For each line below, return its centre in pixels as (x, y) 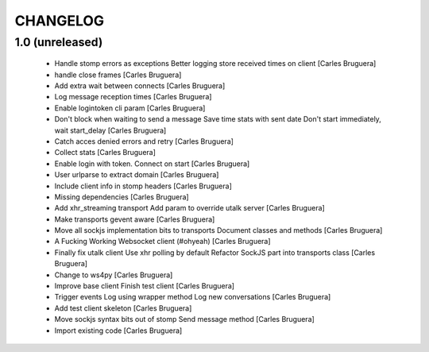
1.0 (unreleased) (59, 42)
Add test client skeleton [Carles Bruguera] (123, 308)
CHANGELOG (60, 21)
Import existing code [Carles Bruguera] (118, 331)
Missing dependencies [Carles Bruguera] (122, 197)
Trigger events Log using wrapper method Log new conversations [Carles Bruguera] (193, 297)
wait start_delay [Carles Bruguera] (110, 130)
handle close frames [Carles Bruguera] (118, 75)
